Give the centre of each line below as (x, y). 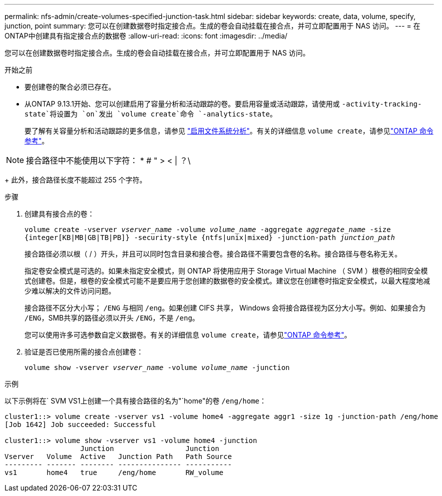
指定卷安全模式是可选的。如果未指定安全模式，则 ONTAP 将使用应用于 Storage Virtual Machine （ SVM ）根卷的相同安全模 (226, 271)
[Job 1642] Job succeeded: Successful (80, 424)
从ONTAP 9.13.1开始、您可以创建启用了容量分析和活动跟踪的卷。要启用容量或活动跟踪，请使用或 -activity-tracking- (223, 104)
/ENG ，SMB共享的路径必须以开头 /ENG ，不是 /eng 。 (112, 318)
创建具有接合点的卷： (59, 214)
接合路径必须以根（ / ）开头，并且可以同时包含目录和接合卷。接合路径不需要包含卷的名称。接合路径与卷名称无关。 (213, 254)
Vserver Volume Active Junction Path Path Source (118, 456)
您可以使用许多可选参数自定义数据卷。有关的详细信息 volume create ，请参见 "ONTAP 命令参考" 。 (188, 335)
